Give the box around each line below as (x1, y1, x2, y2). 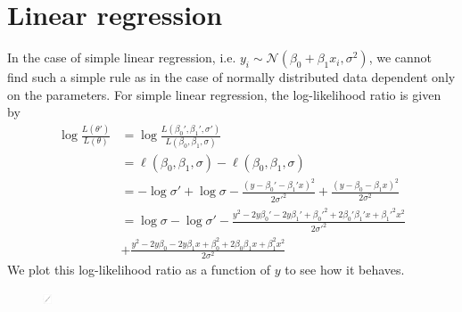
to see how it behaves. (285, 260, 405, 279)
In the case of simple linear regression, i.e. (7, 48, 236, 67)
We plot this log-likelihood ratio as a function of (7, 260, 271, 279)
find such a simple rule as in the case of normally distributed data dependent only (7, 68, 456, 86)
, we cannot (368, 48, 433, 67)
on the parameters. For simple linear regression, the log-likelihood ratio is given (7, 85, 441, 103)
